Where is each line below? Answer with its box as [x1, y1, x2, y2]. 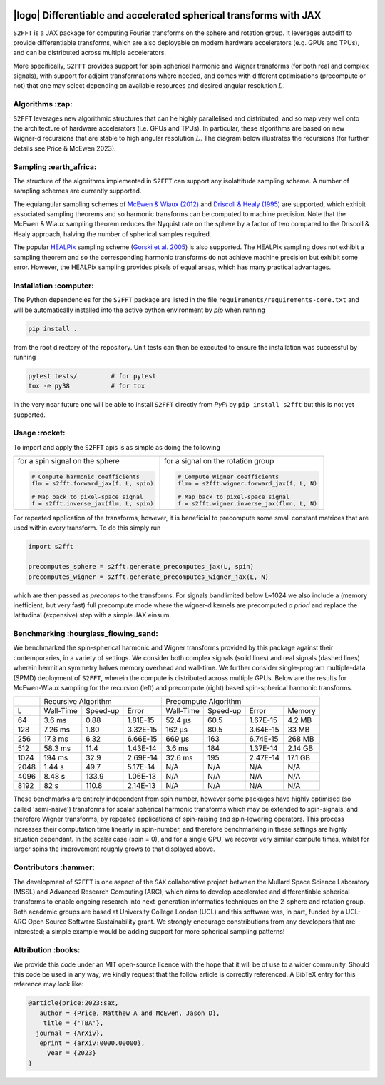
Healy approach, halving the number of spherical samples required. [13, 229, 212, 238]
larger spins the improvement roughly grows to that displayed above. [13, 844, 215, 853]
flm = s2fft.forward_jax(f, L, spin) [31, 480, 154, 488]
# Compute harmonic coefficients [31, 473, 140, 481]
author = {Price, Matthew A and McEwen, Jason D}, [39, 1009, 220, 1017]
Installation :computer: [13, 281, 94, 291]
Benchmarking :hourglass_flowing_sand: [13, 629, 158, 639]
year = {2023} [46, 1049, 96, 1057]
